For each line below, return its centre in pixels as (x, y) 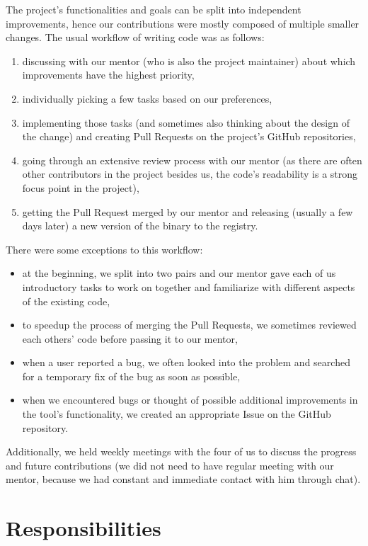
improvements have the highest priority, (108, 75)
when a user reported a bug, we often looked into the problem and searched (186, 362)
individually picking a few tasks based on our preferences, (147, 98)
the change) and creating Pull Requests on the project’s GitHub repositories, (189, 136)
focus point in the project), (81, 187)
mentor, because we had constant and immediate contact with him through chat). (183, 479)
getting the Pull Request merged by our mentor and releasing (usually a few (188, 211)
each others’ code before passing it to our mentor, (130, 338)
